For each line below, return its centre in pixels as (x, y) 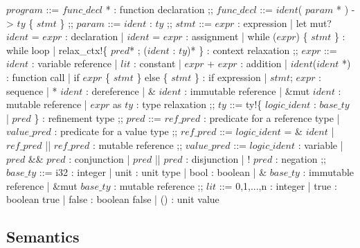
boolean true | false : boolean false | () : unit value (113, 199)
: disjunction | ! (218, 158)
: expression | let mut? (285, 23)
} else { (152, 77)
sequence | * (32, 90)
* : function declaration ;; (159, 9)
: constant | (157, 63)
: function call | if (43, 77)
